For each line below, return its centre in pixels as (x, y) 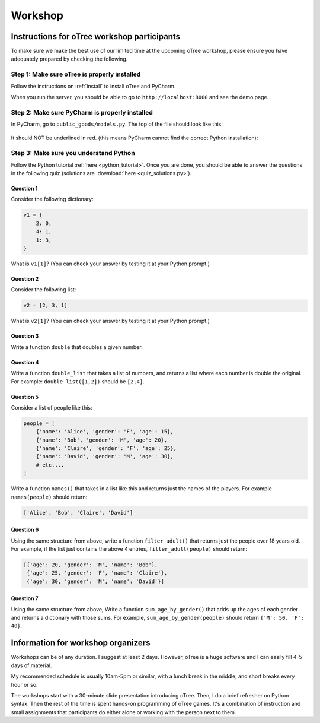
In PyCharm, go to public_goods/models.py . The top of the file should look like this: (117, 124)
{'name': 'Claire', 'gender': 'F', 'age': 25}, (106, 448)
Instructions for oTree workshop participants (96, 37)
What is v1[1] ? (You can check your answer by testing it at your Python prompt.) (111, 264)
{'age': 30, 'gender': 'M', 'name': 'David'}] (95, 581)
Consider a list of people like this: (52, 407)
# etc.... (50, 465)
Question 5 (25, 397)
